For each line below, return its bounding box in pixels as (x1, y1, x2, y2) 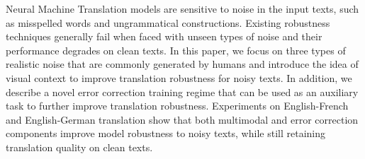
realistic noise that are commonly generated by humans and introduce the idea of (6, 57, 359, 71)
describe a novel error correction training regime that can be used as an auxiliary (6, 84, 359, 99)
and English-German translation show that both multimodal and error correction (6, 112, 359, 126)
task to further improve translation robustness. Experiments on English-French (6, 98, 349, 113)
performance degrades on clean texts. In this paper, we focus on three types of (6, 42, 346, 57)
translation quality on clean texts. (6, 139, 153, 154)
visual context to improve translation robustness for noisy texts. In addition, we (6, 70, 352, 85)
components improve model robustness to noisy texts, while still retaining (6, 126, 325, 141)
